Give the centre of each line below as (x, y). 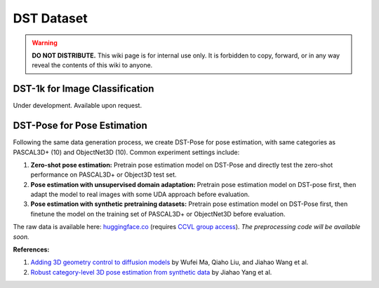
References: (31, 249)
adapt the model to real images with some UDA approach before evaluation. (140, 194)
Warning (45, 43)
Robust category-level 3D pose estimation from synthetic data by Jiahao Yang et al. (151, 272)
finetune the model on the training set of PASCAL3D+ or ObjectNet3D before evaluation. (158, 214)
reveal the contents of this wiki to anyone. (92, 65)
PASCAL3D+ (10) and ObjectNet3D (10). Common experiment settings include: (126, 152)
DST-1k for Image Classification (84, 89)
